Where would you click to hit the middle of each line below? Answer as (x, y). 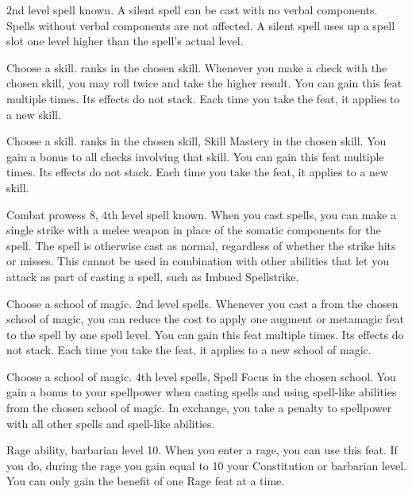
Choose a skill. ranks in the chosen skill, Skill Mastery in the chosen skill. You (196, 141)
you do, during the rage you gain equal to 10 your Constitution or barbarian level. (206, 465)
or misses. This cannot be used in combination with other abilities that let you (198, 261)
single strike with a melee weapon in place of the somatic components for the (194, 230)
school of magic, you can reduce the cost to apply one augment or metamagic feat (206, 319)
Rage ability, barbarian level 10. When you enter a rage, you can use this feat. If (202, 450)
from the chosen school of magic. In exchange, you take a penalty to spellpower (199, 408)
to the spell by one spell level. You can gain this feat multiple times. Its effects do (205, 334)
